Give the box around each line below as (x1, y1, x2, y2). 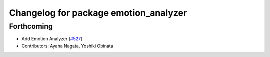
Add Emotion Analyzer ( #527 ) (21, 36, 83, 42)
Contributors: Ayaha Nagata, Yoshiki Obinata (21, 43, 113, 49)
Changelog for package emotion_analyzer (9, 7, 187, 18)
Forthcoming (9, 22, 53, 31)
